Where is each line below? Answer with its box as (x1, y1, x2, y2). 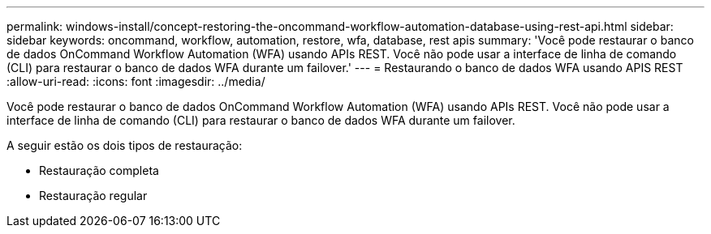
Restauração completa (39, 164, 159, 177)
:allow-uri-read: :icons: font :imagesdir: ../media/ (6, 74, 265, 88)
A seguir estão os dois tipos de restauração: (6, 138, 243, 152)
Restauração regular (39, 189, 148, 202)
